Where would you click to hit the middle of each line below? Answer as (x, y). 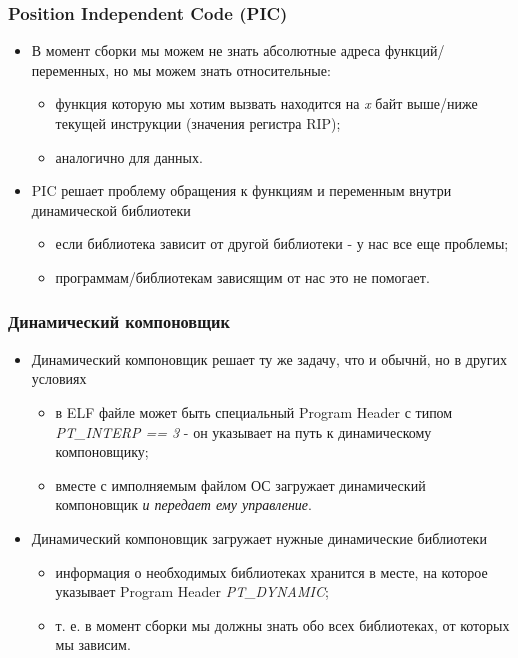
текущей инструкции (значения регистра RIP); (198, 123)
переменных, (70, 69)
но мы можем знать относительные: (222, 69)
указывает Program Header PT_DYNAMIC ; (192, 591)
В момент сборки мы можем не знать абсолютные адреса (206, 50)
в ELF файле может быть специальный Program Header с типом (254, 411)
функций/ (414, 50)
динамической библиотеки (111, 209)
